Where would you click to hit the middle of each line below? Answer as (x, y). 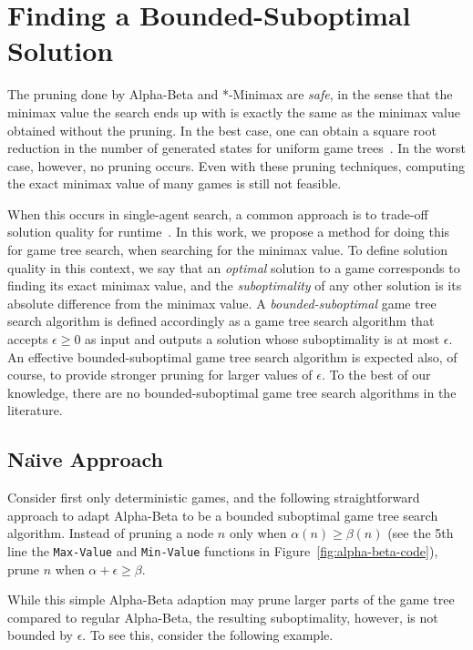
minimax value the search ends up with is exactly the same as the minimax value (234, 112)
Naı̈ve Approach (85, 459)
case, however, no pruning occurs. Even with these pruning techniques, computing (236, 165)
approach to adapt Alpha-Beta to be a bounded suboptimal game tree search (223, 515)
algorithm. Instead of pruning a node (111, 533)
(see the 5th (421, 533)
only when (258, 533)
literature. (35, 410)
